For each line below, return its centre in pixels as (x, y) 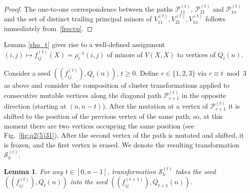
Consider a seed (27, 73)
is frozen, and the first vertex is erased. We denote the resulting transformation (122, 145)
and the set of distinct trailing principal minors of (78, 19)
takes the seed (196, 171)
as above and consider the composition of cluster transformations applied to (117, 85)
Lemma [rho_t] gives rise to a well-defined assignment (84, 44)
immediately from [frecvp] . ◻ (48, 28)
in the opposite (204, 95)
